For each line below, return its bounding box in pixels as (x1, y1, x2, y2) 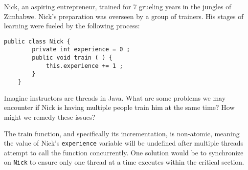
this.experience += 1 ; (45, 62, 123, 69)
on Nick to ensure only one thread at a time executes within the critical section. (4, 157, 244, 167)
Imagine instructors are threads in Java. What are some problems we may (4, 92, 226, 103)
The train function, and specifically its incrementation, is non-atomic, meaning (4, 128, 240, 138)
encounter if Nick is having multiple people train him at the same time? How (4, 102, 235, 112)
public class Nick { (4, 38, 71, 45)
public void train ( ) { (32, 54, 113, 62)
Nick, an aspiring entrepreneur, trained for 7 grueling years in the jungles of (4, 1, 231, 11)
